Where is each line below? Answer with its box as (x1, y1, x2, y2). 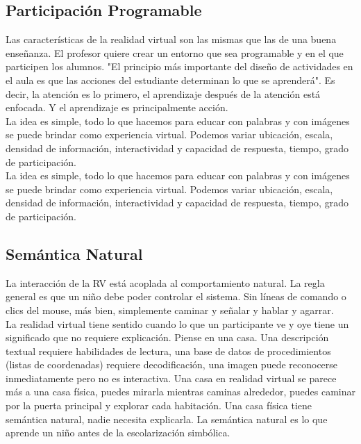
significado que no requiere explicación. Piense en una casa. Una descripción (6, 330, 329, 345)
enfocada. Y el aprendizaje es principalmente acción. (6, 100, 228, 115)
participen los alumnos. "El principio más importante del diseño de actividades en (6, 59, 353, 74)
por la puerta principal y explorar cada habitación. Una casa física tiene (6, 398, 312, 413)
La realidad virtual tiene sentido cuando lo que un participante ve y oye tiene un (6, 316, 349, 331)
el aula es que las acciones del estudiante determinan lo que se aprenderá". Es (6, 72, 335, 87)
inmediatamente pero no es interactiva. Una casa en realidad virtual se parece (6, 370, 337, 385)
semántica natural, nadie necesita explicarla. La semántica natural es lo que (6, 411, 328, 426)
